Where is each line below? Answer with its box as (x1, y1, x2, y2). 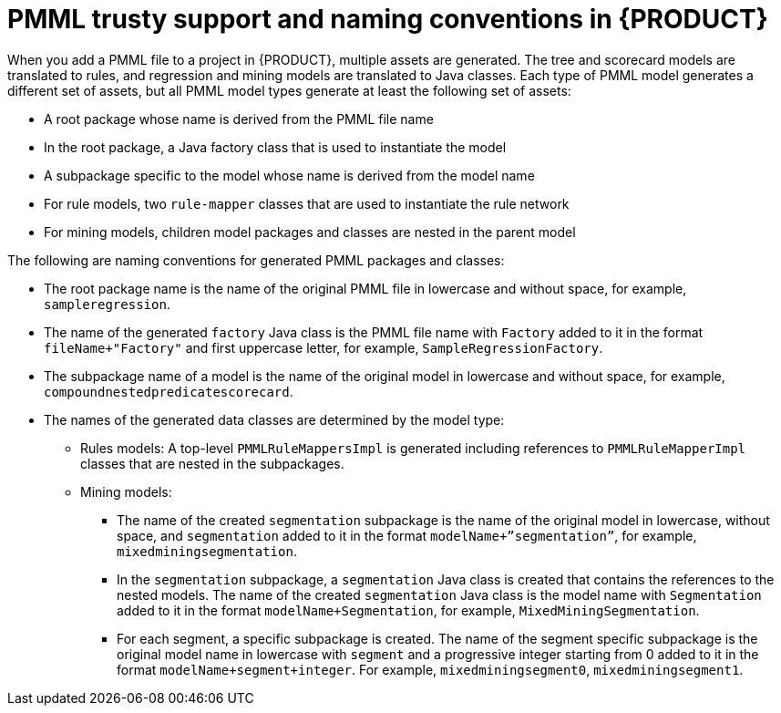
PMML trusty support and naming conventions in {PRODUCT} (7, 4, 768, 35)
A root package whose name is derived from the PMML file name (44, 110, 434, 127)
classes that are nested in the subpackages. (80, 455, 344, 471)
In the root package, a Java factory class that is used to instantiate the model (44, 139, 507, 155)
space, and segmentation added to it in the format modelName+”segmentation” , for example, (117, 527, 697, 543)
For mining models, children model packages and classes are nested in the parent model (44, 223, 576, 240)
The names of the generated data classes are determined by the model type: (44, 411, 505, 428)
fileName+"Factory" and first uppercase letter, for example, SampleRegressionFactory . (44, 339, 603, 356)
